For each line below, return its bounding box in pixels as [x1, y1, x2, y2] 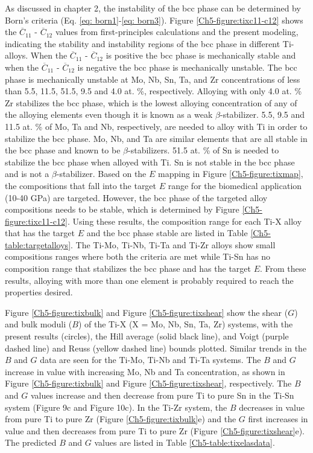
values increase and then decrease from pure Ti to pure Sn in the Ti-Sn [30, 389, 294, 401]
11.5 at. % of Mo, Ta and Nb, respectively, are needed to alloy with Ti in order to [5, 120, 308, 132]
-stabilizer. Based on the [56, 167, 147, 180]
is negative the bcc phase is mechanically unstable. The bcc [77, 60, 297, 73]
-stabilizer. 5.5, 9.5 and [220, 108, 305, 121]
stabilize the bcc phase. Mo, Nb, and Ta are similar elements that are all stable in [5, 132, 308, 144]
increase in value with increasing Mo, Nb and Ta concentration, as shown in [5, 365, 285, 377]
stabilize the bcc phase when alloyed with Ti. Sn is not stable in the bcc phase [5, 155, 295, 168]
